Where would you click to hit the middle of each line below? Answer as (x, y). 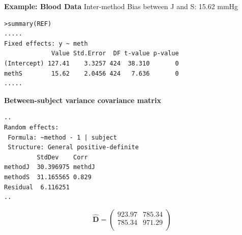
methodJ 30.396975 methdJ (50, 167)
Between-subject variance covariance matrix (83, 100)
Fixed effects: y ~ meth (46, 43)
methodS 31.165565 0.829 (48, 177)
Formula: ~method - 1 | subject (62, 137)
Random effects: (32, 127)
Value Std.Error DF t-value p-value (115, 54)
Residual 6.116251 (37, 187)
